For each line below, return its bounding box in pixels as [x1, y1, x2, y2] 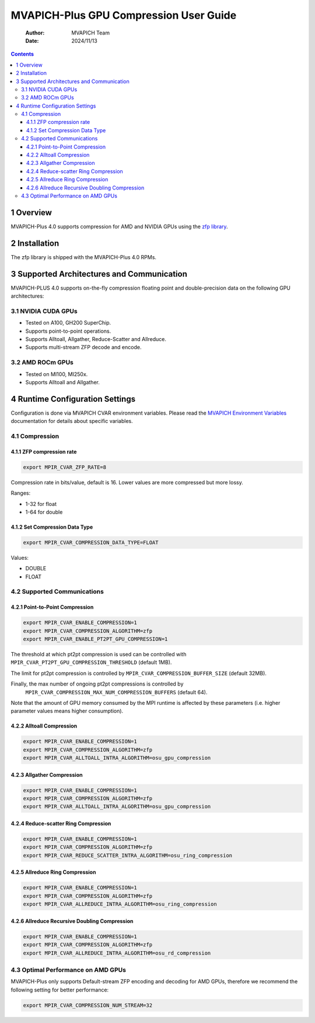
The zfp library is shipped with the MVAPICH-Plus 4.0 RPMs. [10, 253, 157, 260]
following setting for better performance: [10, 986, 109, 993]
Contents [10, 50, 34, 58]
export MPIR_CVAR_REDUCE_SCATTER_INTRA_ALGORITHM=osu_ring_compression [23, 852, 233, 859]
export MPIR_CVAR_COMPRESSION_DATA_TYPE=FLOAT [23, 539, 159, 546]
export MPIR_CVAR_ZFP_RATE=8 [23, 464, 107, 470]
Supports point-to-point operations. [25, 328, 111, 335]
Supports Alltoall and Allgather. [25, 378, 100, 385]
